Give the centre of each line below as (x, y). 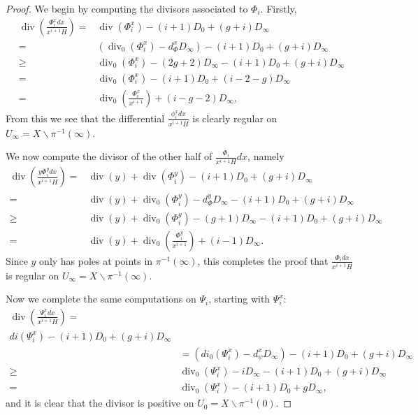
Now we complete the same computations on (101, 299)
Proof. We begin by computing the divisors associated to (127, 8)
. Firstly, (279, 8)
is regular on (33, 275)
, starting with (239, 299)
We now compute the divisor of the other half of (109, 156)
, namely (266, 156)
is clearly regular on (235, 118)
